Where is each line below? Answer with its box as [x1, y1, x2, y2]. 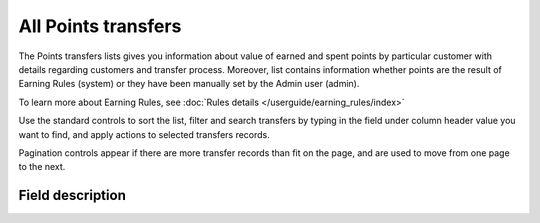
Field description [18, 187, 127, 204]
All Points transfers [18, 15, 182, 37]
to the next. [18, 161, 66, 173]
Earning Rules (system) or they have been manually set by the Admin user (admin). [18, 78, 360, 90]
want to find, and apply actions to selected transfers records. [18, 128, 270, 140]
